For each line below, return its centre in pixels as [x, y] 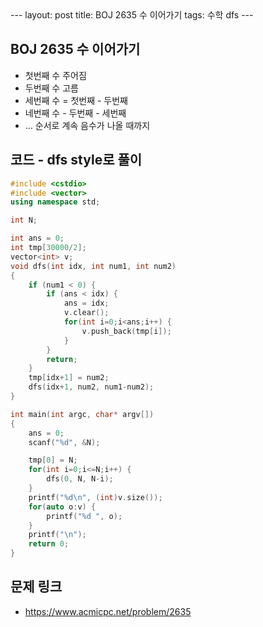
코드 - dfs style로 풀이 [76, 160]
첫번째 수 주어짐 [55, 75]
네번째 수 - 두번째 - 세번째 [75, 113]
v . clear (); [86, 313]
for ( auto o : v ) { [62, 507]
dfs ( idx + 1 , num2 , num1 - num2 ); [91, 387]
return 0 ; [49, 544]
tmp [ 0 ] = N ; [53, 460]
